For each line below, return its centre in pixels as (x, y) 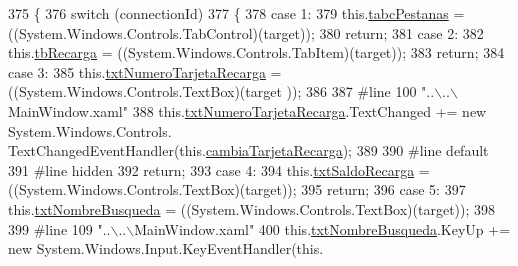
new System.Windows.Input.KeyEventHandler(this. (166, 248)
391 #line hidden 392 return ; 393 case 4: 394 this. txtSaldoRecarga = (219, 169)
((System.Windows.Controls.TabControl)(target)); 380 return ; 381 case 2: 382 (246, 32)
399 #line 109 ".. (59, 228)
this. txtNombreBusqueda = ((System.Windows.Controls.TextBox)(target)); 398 (252, 208)
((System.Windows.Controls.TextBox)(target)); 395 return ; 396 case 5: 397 (237, 189)
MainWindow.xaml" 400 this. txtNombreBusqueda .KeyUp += (322, 228)
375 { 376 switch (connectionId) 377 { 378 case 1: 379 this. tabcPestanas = (236, 13)
